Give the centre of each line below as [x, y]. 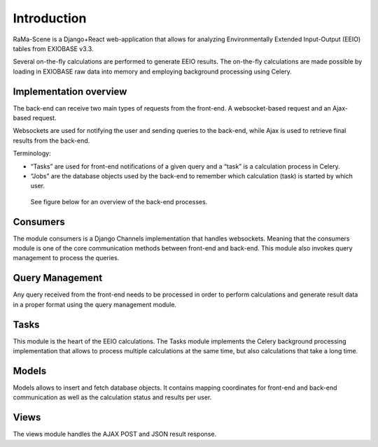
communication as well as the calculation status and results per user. [112, 397]
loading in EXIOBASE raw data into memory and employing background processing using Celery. [152, 71]
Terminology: [32, 153]
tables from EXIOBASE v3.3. [53, 48]
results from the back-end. [51, 141]
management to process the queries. [66, 258]
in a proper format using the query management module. [95, 304]
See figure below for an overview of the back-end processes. [119, 201]
